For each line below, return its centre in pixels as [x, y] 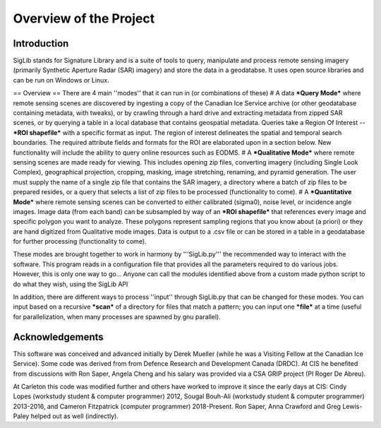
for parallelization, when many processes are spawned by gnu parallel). [117, 316]
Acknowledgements [58, 337]
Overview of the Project [84, 18]
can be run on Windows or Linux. [61, 80]
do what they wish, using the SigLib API [71, 284]
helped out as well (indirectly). [75, 416]
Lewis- [352, 406]
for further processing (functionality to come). [80, 242]
